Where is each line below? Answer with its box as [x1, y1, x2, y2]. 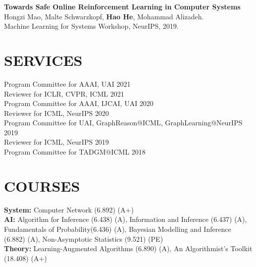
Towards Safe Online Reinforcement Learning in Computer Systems [4, 1, 241, 11]
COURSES [4, 175, 80, 196]
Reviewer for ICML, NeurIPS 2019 [4, 137, 109, 147]
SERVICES [4, 50, 83, 70]
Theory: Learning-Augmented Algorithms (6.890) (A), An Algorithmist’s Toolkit [4, 243, 253, 254]
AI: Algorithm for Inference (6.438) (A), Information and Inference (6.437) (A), [4, 214, 247, 224]
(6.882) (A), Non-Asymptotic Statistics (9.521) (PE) [4, 233, 163, 244]
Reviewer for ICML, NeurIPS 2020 [4, 107, 109, 118]
